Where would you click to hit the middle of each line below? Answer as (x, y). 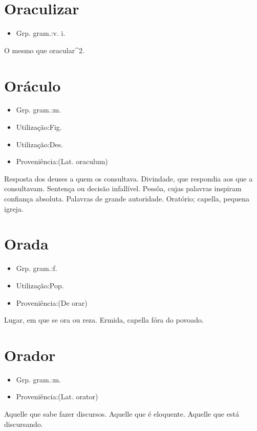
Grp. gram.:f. (37, 268)
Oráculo (33, 85)
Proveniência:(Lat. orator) (57, 396)
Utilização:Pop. (40, 285)
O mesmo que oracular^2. (44, 50)
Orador (30, 355)
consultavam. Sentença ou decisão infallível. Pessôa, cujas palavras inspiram (123, 188)
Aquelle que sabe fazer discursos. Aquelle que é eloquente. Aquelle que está (122, 414)
